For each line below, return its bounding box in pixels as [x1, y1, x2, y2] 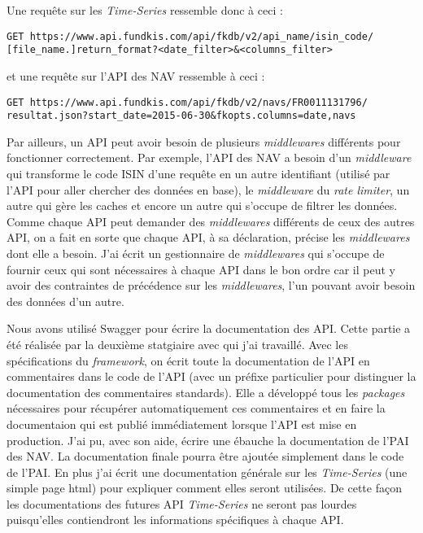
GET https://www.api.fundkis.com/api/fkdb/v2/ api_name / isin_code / [7, 30, 374, 42]
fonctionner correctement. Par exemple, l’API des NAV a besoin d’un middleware [7, 149, 412, 166]
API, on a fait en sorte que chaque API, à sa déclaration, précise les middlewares [7, 229, 410, 246]
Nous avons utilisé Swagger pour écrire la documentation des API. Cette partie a [7, 320, 411, 337]
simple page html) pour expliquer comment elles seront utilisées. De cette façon [7, 479, 402, 496]
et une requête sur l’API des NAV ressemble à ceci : [7, 67, 265, 84]
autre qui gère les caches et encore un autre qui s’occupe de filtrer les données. [7, 197, 398, 214]
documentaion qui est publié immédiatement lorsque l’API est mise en [7, 415, 357, 432]
